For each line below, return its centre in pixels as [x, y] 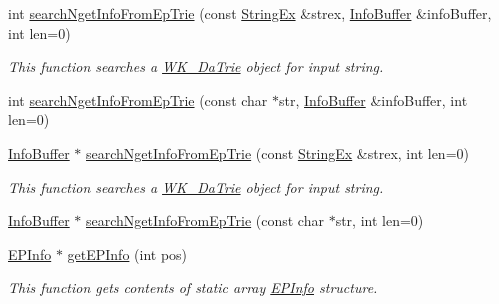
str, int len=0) [379, 220]
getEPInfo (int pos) [127, 253]
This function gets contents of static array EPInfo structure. [193, 287]
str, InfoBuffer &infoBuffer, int [373, 99]
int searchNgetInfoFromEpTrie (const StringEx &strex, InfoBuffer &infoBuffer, [250, 13]
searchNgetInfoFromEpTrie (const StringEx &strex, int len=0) [277, 152]
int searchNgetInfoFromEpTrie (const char [138, 99]
